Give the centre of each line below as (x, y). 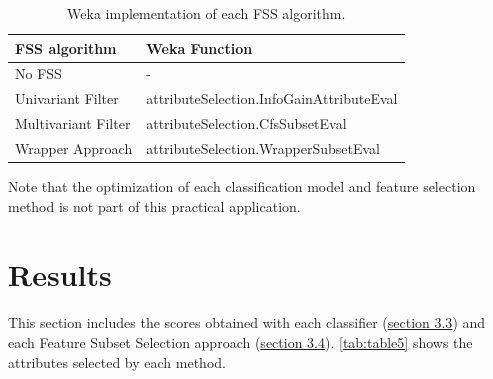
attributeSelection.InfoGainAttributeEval (272, 98)
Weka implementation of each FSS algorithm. (206, 13)
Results (60, 274)
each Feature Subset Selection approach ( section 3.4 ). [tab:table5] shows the (240, 341)
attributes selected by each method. (117, 361)
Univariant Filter (67, 98)
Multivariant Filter (73, 123)
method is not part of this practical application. (154, 205)
